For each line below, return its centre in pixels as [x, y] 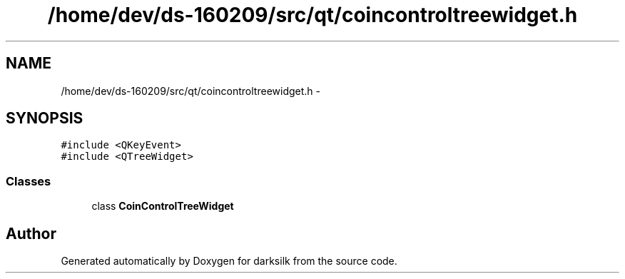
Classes [29, 181]
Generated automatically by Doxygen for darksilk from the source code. [229, 261]
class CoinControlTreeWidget [163, 206]
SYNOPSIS [45, 118]
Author [31, 233]
